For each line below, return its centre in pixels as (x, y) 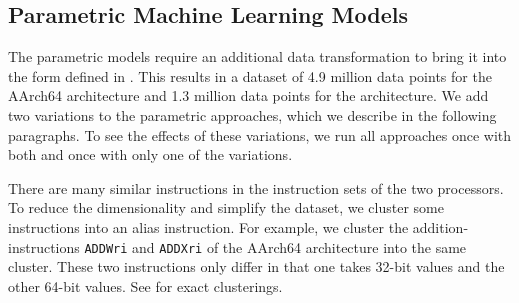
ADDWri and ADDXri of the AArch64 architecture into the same (275, 246)
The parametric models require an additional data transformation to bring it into (257, 56)
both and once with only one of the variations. (150, 154)
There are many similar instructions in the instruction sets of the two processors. (256, 187)
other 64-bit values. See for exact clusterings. (145, 285)
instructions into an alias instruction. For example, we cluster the (208, 226)
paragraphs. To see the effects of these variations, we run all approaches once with (260, 134)
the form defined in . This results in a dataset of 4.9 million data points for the (250, 75)
